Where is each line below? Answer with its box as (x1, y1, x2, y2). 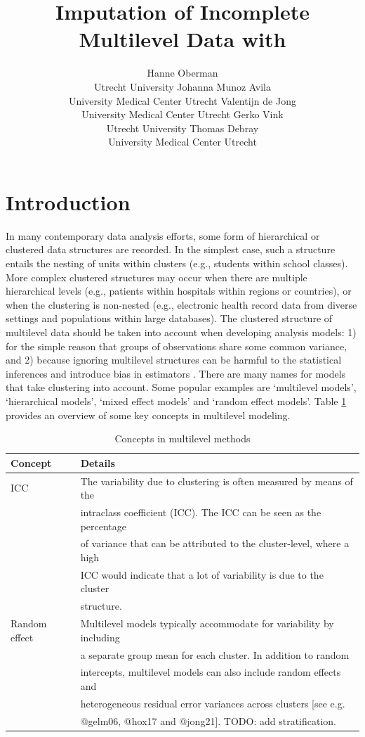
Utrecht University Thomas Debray (106, 120, 259, 135)
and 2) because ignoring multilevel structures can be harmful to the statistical (6, 352, 342, 367)
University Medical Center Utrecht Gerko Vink (81, 107, 284, 122)
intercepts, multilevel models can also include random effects (80, 665, 341, 679)
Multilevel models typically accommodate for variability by (80, 616, 334, 631)
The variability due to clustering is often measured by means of (80, 473, 353, 488)
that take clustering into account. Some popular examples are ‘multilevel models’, (6, 380, 357, 395)
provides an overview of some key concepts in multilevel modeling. (6, 407, 291, 422)
